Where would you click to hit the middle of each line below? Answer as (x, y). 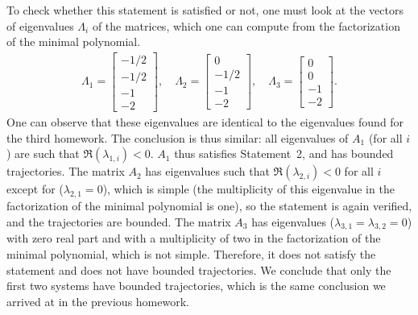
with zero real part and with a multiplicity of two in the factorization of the (194, 238)
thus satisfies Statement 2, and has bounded (284, 153)
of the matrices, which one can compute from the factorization (246, 25)
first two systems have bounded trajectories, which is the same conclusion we (196, 286)
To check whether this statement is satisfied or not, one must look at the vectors (205, 10)
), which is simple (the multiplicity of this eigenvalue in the (248, 189)
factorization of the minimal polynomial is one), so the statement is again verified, (209, 205)
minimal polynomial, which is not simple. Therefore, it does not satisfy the (191, 253)
